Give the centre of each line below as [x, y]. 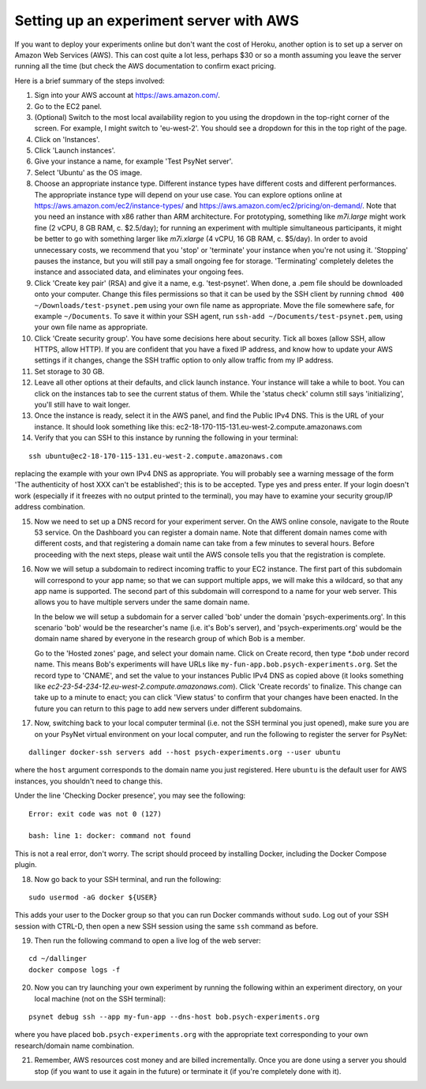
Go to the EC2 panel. [68, 106]
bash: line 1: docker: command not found [110, 836]
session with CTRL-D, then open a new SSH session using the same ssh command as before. [166, 926]
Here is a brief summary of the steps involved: [90, 81]
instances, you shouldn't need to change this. [89, 781]
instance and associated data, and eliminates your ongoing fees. [139, 272]
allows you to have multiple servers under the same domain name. [142, 602]
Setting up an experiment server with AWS [157, 21]
